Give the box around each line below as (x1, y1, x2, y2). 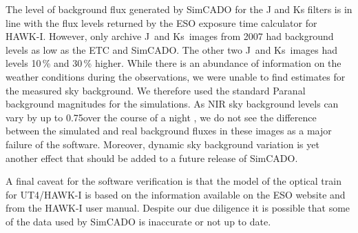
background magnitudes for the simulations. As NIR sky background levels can (6, 97, 339, 111)
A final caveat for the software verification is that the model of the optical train (6, 174, 341, 188)
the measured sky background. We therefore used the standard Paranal (6, 83, 306, 97)
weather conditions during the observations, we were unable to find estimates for (6, 69, 346, 83)
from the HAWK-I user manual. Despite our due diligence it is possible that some (6, 201, 350, 215)
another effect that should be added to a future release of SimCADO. (6, 150, 298, 165)
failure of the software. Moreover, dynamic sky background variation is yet (6, 136, 319, 151)
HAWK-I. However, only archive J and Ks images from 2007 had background (6, 29, 334, 43)
